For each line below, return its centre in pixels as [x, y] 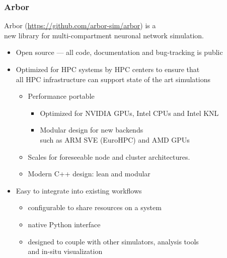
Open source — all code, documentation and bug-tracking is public [119, 52]
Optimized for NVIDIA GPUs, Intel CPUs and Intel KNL [129, 113]
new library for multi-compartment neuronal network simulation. [104, 35]
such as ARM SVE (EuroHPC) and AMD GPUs [115, 139]
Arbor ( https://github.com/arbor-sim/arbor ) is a [80, 25]
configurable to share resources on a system [95, 207]
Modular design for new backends [92, 130]
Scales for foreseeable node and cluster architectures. [109, 156]
